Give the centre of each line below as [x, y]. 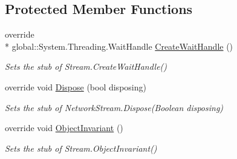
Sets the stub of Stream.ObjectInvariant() [81, 148]
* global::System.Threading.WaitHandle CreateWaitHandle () [119, 46]
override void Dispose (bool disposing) [76, 86]
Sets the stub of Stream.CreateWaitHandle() [86, 66]
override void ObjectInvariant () [64, 128]
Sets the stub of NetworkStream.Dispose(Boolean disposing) [114, 107]
